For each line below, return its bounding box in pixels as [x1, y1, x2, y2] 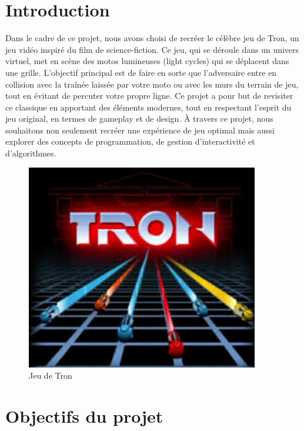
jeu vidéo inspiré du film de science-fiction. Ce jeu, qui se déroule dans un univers [5, 43, 299, 55]
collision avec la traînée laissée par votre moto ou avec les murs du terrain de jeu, [5, 78, 299, 90]
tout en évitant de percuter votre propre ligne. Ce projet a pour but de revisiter [5, 89, 293, 102]
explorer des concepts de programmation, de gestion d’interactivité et [5, 135, 255, 148]
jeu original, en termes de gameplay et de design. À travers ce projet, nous [5, 112, 273, 125]
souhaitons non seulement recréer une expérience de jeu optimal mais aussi [5, 123, 275, 136]
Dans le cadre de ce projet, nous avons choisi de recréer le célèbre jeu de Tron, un [5, 32, 299, 44]
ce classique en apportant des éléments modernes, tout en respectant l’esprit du [5, 101, 292, 113]
